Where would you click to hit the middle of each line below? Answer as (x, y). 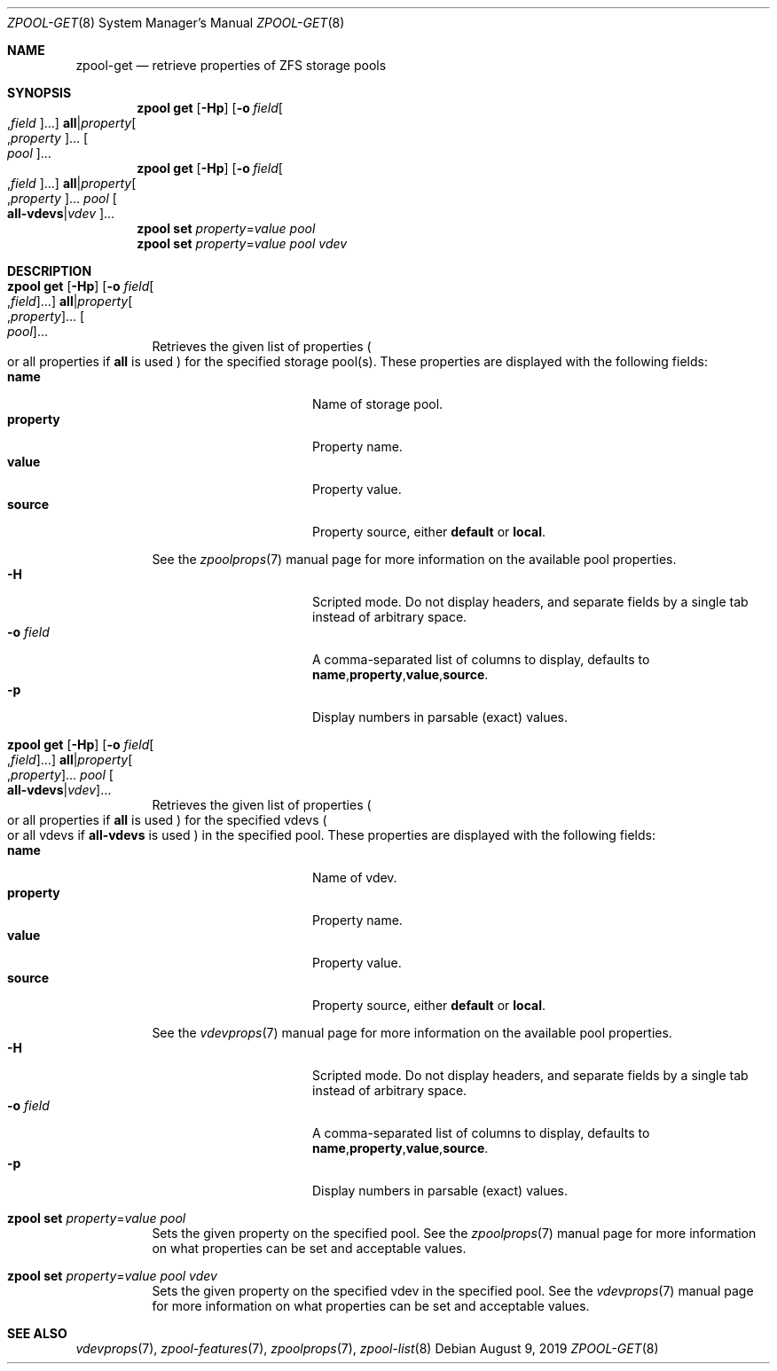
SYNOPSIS (39, 93)
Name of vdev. (355, 877)
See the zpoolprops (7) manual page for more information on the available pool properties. (414, 559)
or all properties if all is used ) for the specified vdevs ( (167, 820)
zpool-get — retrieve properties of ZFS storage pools (231, 65)
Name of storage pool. (378, 404)
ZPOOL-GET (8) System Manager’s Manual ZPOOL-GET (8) (176, 23)
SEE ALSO (37, 1333)
